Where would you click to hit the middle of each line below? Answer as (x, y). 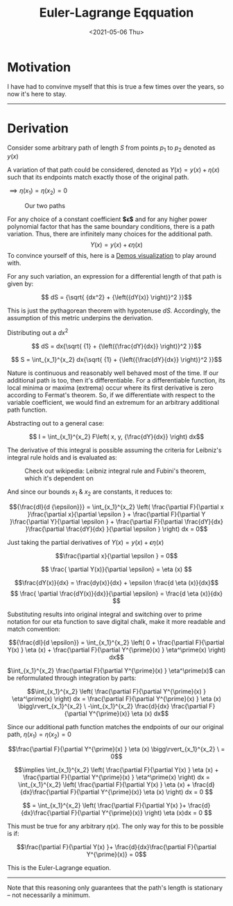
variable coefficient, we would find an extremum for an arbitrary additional (113, 402)
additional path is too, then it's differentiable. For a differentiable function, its (116, 380)
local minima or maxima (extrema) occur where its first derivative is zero (110, 387)
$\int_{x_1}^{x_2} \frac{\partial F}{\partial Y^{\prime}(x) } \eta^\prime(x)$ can (116, 670)
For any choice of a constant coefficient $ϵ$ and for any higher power (107, 219)
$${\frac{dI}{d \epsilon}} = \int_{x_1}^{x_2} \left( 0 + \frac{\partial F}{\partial (116, 642)
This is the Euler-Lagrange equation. (59, 868)
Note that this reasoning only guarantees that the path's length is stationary (115, 888)
